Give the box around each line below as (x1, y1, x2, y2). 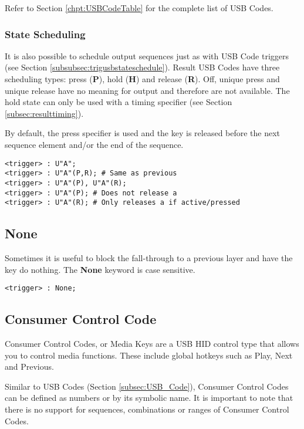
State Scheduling (5, 26, 86, 41)
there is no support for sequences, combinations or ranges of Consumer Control (5, 403, 289, 416)
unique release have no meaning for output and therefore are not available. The (5, 84, 290, 96)
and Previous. (5, 360, 54, 373)
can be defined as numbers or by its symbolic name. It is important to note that (5, 391, 293, 404)
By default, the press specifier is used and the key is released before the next (5, 127, 281, 139)
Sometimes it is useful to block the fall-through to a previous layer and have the (5, 252, 293, 264)
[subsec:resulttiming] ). (5, 107, 84, 119)
